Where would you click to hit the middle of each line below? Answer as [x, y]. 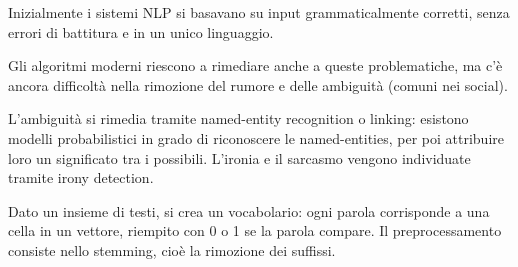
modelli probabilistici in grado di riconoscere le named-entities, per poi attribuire [256, 137]
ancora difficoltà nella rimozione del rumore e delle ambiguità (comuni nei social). [258, 84]
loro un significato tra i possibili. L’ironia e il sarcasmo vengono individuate [239, 157]
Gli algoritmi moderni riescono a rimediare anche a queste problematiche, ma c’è [255, 65]
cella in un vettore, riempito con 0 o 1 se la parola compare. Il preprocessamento [255, 230]
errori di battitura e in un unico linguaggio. [141, 31]
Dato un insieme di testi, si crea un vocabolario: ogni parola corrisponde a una [249, 210]
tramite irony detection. [81, 177]
